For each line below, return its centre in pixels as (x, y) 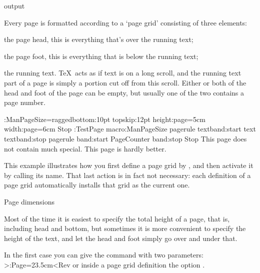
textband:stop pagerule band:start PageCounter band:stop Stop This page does (125, 138)
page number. (25, 102)
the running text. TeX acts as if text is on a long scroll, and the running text (123, 73)
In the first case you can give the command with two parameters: (104, 255)
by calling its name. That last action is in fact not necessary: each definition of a (127, 175)
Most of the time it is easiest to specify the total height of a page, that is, (117, 218)
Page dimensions (29, 201)
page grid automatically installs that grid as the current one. (97, 185)
